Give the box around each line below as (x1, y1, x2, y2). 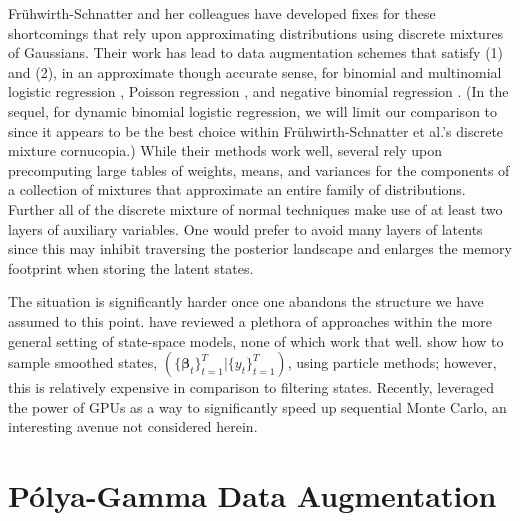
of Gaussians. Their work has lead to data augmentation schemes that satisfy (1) (8, 42, 504, 63)
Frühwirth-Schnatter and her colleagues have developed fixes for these (8, 3, 436, 23)
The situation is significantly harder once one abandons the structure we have (8, 291, 484, 312)
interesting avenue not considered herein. (8, 416, 258, 437)
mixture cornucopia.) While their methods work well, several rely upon (8, 140, 443, 161)
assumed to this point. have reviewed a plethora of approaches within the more (8, 310, 492, 331)
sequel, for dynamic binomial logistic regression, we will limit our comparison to (8, 100, 498, 121)
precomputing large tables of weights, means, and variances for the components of (8, 159, 510, 180)
